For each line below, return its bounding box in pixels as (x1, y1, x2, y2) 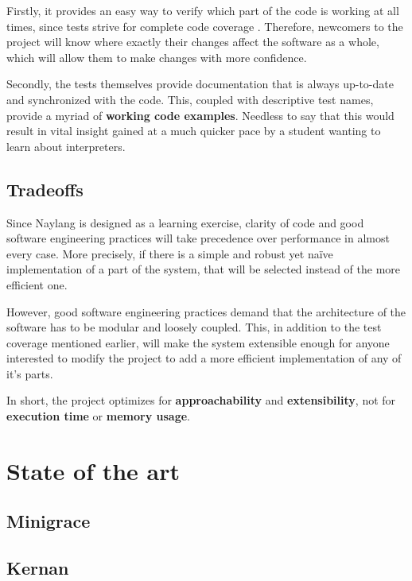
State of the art (6, 454, 181, 486)
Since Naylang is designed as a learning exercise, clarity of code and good (6, 214, 364, 230)
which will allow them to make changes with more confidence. (6, 48, 307, 65)
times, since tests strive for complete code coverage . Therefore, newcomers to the (6, 17, 403, 34)
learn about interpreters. (6, 138, 126, 154)
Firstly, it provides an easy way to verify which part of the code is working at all (6, 2, 399, 18)
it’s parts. (6, 365, 53, 382)
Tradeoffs (6, 176, 84, 201)
